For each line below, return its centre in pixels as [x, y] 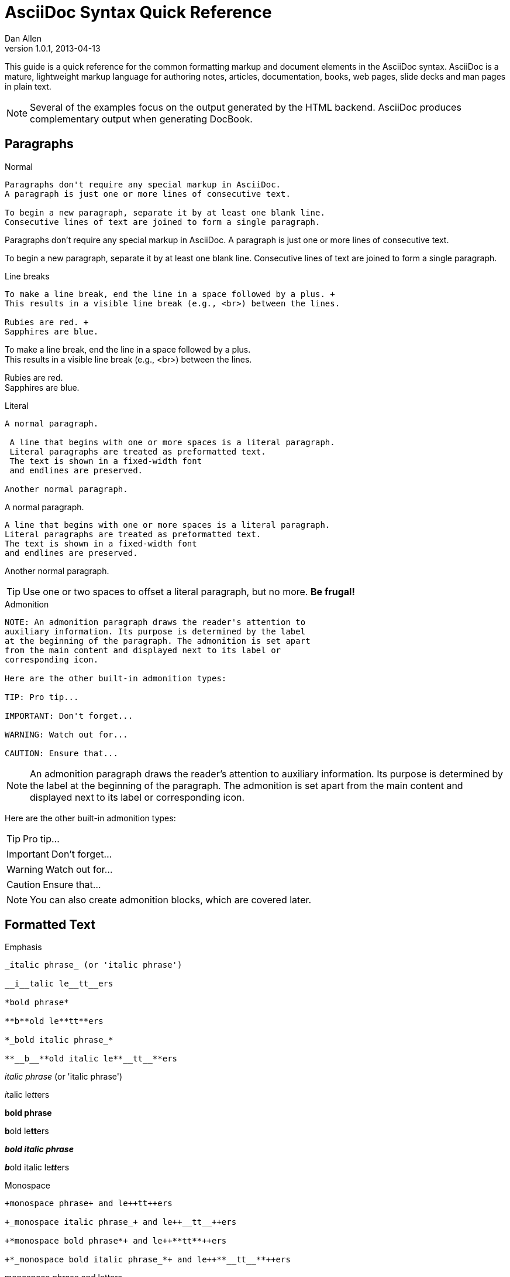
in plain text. [28, 86]
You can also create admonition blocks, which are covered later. [171, 899]
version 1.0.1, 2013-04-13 [53, 48]
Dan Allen [23, 38]
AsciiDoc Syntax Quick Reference [138, 12]
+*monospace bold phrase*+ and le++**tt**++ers [116, 1241]
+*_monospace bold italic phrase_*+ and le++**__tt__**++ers [148, 1260]
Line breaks [27, 276]
